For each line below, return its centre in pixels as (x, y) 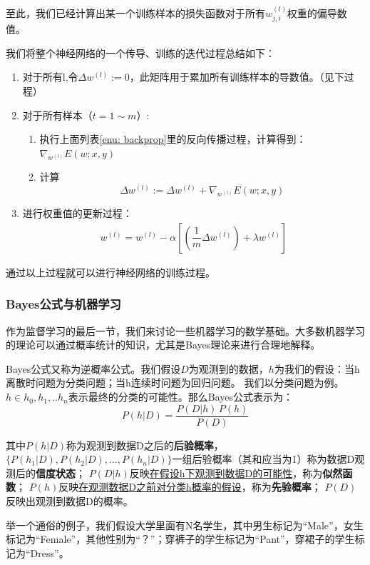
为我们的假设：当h (317, 368)
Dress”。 (50, 552)
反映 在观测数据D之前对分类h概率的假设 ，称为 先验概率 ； (190, 487)
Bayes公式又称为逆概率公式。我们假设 (93, 368)
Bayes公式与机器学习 (63, 304)
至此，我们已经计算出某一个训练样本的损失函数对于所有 (135, 12)
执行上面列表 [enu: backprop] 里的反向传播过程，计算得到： (173, 139)
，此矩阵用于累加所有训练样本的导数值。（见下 (237, 77)
